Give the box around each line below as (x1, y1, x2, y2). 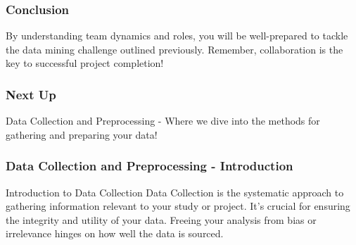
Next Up (6, 85, 56, 103)
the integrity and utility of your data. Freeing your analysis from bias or (6, 212, 317, 227)
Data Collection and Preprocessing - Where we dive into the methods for (6, 113, 320, 128)
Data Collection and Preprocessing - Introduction (6, 157, 293, 175)
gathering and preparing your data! (6, 127, 158, 142)
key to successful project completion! (6, 56, 164, 70)
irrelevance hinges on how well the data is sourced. (6, 226, 224, 241)
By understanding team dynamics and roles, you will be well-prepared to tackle (6, 28, 348, 43)
